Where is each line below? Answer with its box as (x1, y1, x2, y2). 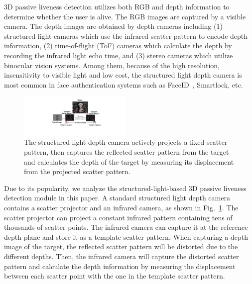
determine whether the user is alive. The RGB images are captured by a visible (4, 11, 246, 21)
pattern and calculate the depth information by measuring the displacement (4, 261, 236, 271)
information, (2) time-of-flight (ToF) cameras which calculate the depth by (4, 40, 232, 51)
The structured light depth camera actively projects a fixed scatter (24, 137, 228, 147)
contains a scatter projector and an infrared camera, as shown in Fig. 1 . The (4, 202, 239, 212)
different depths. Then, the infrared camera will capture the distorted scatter (4, 251, 239, 261)
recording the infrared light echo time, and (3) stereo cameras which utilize (4, 50, 233, 60)
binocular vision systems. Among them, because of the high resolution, (4, 60, 220, 70)
